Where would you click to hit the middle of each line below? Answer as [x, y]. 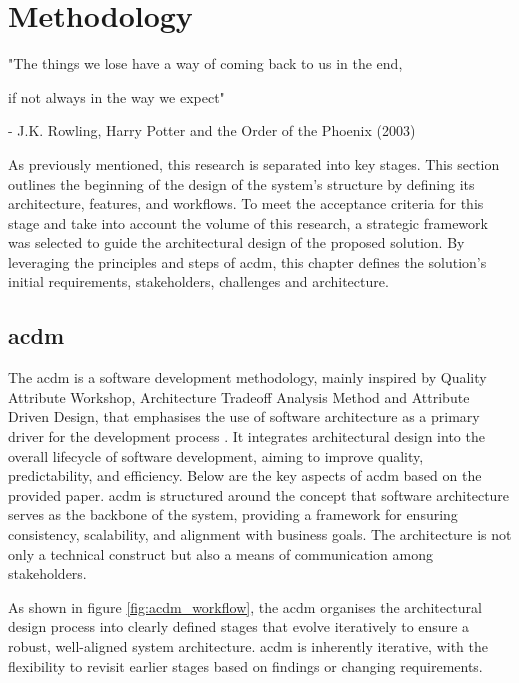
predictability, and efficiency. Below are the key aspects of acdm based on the [245, 475]
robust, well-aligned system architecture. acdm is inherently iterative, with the [248, 645]
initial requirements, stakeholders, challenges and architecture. [198, 281]
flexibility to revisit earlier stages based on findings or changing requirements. [245, 665]
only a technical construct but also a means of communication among [220, 553]
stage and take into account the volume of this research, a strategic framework [248, 222]
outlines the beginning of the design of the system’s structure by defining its [241, 183]
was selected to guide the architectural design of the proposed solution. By [236, 242]
